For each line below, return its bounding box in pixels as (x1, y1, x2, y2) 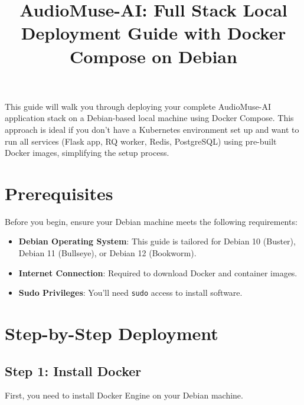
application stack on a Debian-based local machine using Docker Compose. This (5, 112, 294, 124)
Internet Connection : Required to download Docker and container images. (18, 266, 298, 279)
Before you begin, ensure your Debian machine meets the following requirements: (5, 215, 298, 227)
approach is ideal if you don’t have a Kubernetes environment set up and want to (5, 123, 299, 135)
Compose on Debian (70, 44, 237, 68)
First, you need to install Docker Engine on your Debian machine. (5, 389, 243, 401)
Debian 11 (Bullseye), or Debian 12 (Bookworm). (18, 247, 197, 259)
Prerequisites (5, 181, 113, 205)
